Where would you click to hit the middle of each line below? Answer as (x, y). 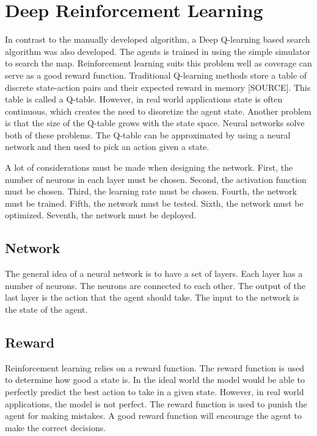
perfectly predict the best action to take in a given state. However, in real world (155, 391)
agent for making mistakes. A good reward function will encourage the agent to (154, 416)
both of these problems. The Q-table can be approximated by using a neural (148, 134)
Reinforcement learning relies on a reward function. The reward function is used (155, 367)
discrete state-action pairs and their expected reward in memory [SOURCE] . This (158, 87)
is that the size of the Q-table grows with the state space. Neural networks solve (155, 123)
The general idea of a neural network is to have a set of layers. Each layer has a (154, 273)
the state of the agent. (46, 309)
